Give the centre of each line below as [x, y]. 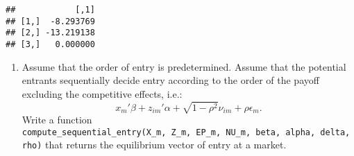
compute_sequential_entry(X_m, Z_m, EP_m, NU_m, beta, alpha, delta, [186, 132]
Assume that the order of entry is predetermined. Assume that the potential [184, 66]
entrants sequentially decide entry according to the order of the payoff [170, 80]
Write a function [57, 120]
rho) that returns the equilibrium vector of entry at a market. [154, 145]
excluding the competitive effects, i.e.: [102, 93]
